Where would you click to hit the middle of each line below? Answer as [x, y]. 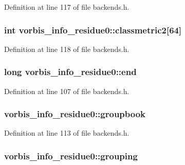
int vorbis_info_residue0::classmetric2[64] [93, 30]
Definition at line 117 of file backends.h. [67, 7]
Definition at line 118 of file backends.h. [67, 49]
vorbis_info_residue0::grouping [71, 155]
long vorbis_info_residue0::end [70, 72]
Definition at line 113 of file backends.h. [67, 133]
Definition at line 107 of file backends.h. [67, 91]
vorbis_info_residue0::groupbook [75, 114]
